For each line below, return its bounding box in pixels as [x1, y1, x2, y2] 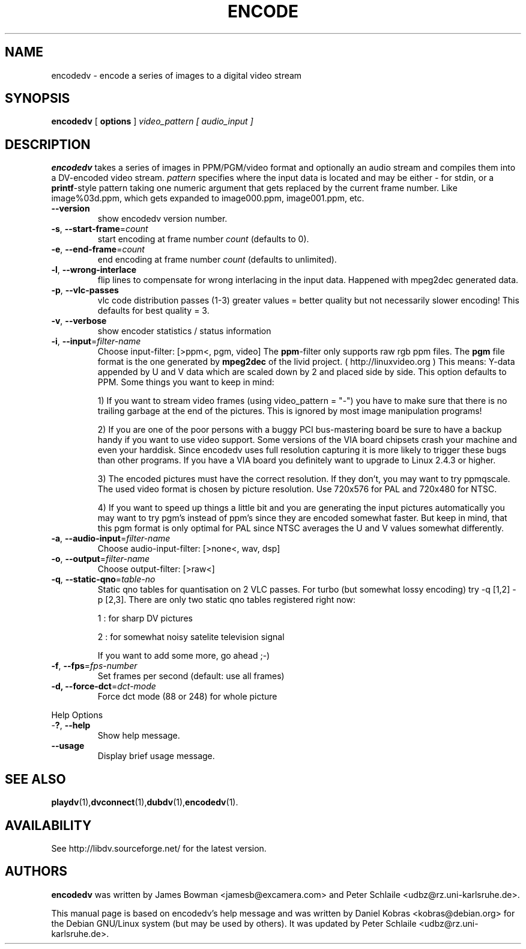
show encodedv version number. [97, 213, 228, 224]
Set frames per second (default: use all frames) [97, 671, 285, 682]
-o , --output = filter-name [51, 554, 150, 564]
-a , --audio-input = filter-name [51, 533, 171, 544]
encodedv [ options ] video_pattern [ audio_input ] [51, 116, 253, 127]
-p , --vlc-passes [51, 285, 119, 296]
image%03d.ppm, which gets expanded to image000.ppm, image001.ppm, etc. [51, 193, 364, 204]
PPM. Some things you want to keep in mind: [97, 377, 274, 388]
